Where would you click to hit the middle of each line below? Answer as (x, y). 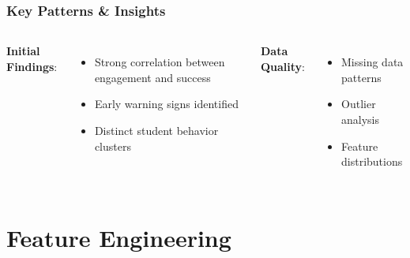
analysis (361, 119)
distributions (372, 161)
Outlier (359, 104)
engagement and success (152, 77)
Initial (23, 51)
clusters (113, 146)
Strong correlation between (160, 62)
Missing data (372, 62)
